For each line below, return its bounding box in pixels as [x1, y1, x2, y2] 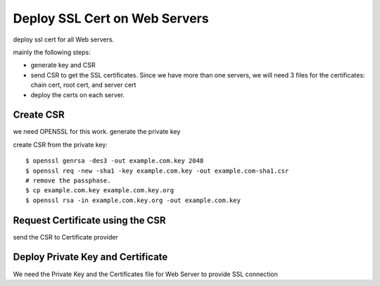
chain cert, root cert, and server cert [30, 81, 137, 89]
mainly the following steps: [13, 48, 91, 56]
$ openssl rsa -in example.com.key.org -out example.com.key [25, 196, 241, 204]
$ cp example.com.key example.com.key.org [25, 187, 175, 194]
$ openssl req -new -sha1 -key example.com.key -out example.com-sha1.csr [25, 166, 289, 175]
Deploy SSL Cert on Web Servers [13, 11, 209, 26]
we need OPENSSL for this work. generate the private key [13, 128, 181, 136]
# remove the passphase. [25, 176, 111, 185]
